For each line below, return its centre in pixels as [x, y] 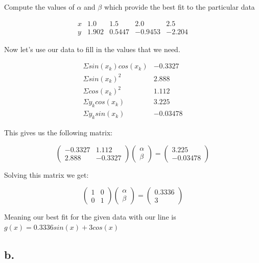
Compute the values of [39, 7]
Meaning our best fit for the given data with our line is [90, 217]
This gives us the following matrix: [58, 132]
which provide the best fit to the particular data [179, 7]
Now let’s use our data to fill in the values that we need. [92, 49]
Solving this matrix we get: [46, 174]
